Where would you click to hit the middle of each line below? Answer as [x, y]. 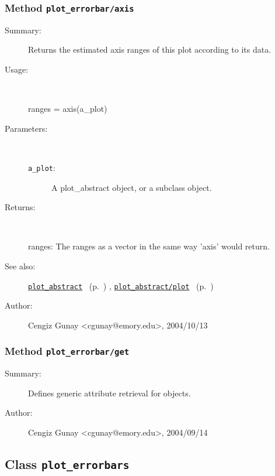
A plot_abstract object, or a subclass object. [132, 187]
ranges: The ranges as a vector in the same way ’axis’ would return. [149, 246]
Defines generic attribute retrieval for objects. [109, 393]
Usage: [17, 69]
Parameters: [26, 128]
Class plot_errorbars [67, 463]
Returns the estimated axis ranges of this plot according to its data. [150, 49]
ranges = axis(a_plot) [68, 109]
